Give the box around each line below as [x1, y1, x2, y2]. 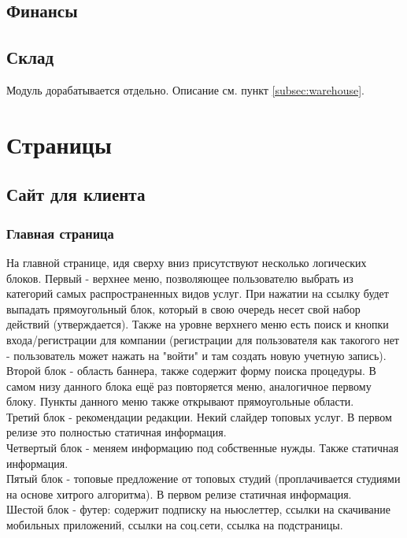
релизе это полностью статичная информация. [6, 424, 227, 440]
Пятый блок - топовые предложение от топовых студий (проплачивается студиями [6, 470, 401, 487]
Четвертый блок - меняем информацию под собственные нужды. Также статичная [6, 440, 399, 456]
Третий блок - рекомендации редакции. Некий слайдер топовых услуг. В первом [6, 408, 392, 425]
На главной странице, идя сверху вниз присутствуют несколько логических [6, 254, 367, 270]
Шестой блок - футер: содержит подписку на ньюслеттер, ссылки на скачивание [6, 501, 391, 518]
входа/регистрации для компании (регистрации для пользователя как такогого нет [6, 331, 399, 347]
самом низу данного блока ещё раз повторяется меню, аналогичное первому [6, 377, 372, 394]
